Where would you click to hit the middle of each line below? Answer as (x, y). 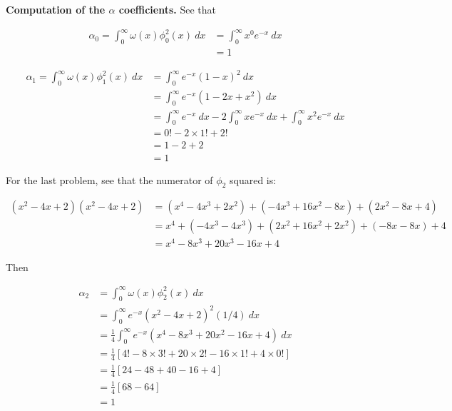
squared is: (253, 179)
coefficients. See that (168, 9)
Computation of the (56, 9)
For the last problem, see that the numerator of (109, 179)
